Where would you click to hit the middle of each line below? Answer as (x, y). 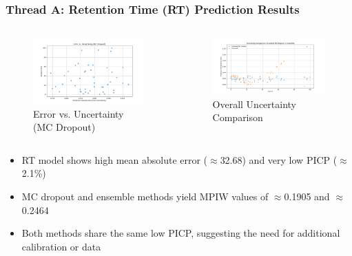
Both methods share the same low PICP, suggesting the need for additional (181, 233)
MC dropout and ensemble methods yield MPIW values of (145, 196)
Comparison (238, 117)
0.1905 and (307, 196)
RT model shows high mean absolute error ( (115, 159)
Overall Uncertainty (254, 104)
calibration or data (61, 246)
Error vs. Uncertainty (79, 113)
